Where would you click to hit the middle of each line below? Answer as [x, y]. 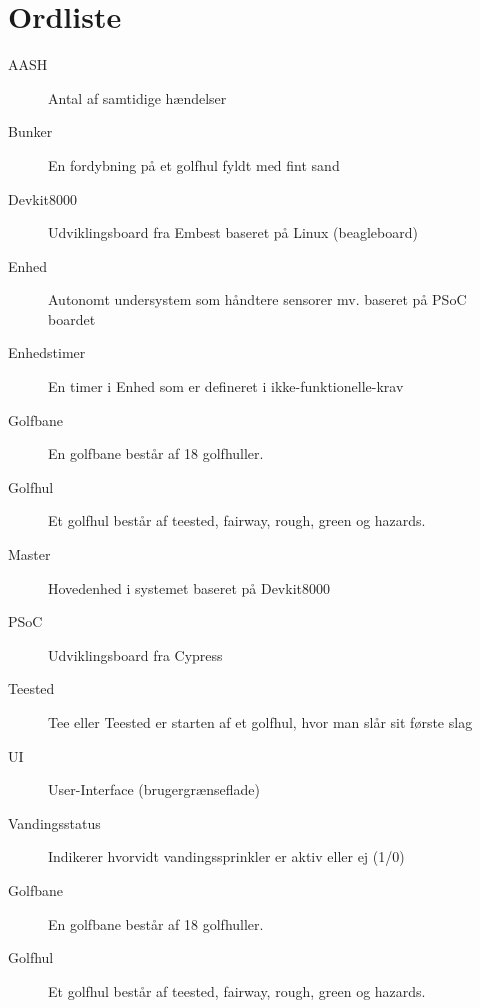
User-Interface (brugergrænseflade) [154, 789]
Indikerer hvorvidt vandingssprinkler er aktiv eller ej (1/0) [226, 856]
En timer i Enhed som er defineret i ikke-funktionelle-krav [226, 386]
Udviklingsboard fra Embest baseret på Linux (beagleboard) [233, 232]
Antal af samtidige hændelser [137, 97]
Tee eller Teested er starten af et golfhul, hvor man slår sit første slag [260, 722]
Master [29, 554]
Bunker [30, 131]
